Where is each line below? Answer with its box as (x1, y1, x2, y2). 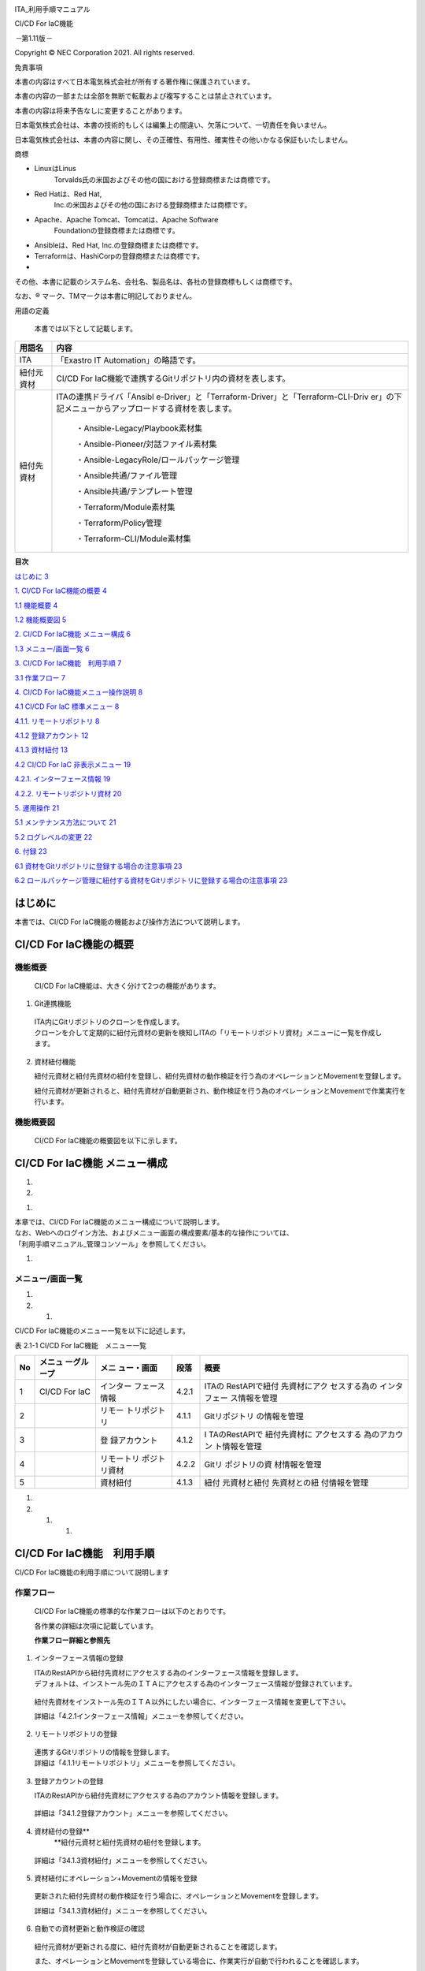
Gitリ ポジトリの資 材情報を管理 (204, 1459, 322, 1470)
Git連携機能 (34, 999, 72, 1008)
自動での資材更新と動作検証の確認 (34, 1924, 145, 1933)
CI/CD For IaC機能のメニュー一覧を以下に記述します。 (14, 1326, 190, 1336)
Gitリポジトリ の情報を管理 (204, 1411, 304, 1422)
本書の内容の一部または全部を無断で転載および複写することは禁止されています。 (14, 91, 276, 101)
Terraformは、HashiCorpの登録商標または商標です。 (34, 251, 205, 261)
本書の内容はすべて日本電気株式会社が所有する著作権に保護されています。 (14, 76, 255, 86)
